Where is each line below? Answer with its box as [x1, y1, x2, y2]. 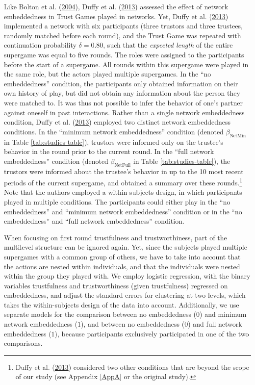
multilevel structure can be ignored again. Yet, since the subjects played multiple [4, 242, 247, 252]
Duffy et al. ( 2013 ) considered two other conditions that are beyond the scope [15, 361, 249, 372]
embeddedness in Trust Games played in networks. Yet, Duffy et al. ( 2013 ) [4, 11, 229, 21]
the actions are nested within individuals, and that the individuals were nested [4, 261, 240, 271]
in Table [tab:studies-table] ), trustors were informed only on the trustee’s [4, 136, 224, 147]
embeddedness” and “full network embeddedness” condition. [4, 216, 184, 226]
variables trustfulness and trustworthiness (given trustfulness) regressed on [4, 280, 228, 290]
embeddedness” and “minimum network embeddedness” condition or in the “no [4, 206, 242, 216]
